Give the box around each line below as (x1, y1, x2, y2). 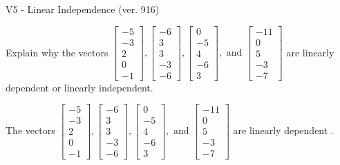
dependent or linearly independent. (6, 80, 153, 94)
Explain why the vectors (6, 45, 108, 59)
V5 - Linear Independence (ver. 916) (6, 2, 160, 16)
